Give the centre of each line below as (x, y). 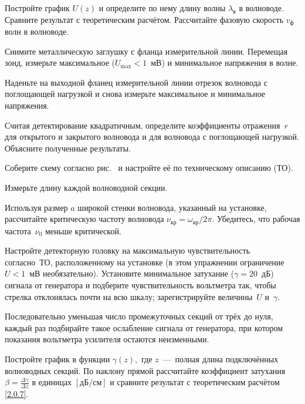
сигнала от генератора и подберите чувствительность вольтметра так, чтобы (140, 285)
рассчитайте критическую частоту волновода (84, 219)
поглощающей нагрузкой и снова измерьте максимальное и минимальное (135, 94)
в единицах (52, 382)
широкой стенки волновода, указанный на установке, (172, 207)
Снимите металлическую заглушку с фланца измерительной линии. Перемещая (146, 51)
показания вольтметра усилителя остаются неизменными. (107, 339)
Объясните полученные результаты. (68, 148)
